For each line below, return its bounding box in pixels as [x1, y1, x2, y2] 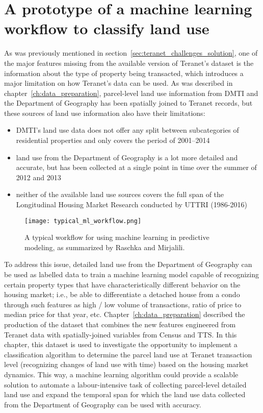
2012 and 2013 [16, 172, 61, 182]
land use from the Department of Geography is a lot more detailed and [16, 152, 238, 162]
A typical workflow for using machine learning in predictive [24, 232, 209, 242]
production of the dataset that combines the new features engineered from [4, 319, 236, 330]
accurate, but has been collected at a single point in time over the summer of [16, 162, 257, 173]
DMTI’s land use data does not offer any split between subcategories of [16, 125, 239, 135]
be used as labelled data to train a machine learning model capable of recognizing [4, 269, 259, 280]
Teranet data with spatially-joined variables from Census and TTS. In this [4, 329, 237, 339]
